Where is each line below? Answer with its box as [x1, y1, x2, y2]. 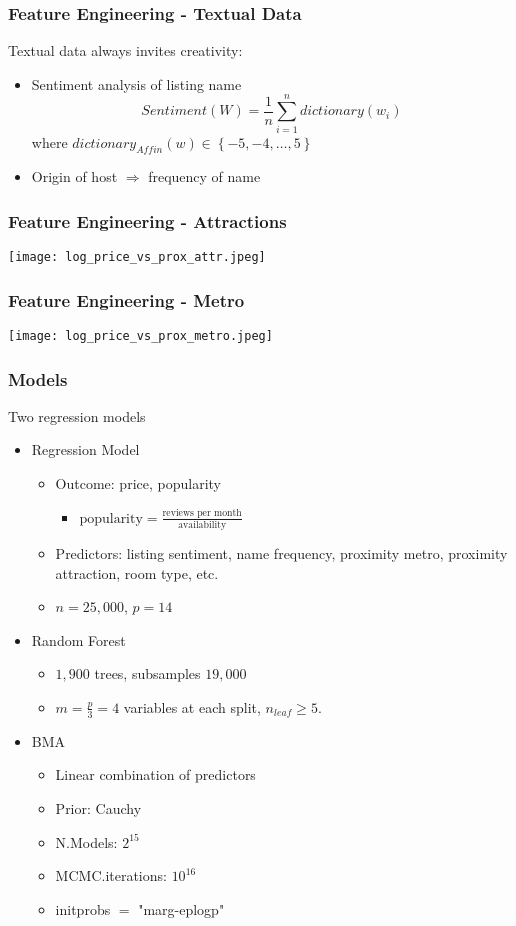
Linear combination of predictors [55, 764, 256, 785]
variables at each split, [123, 696, 261, 717]
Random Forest [31, 629, 126, 650]
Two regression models [8, 405, 146, 426]
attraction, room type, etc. [55, 562, 219, 583]
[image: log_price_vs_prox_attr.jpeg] [8, 250, 266, 265]
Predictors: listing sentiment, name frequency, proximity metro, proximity [55, 542, 508, 563]
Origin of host [31, 166, 118, 187]
